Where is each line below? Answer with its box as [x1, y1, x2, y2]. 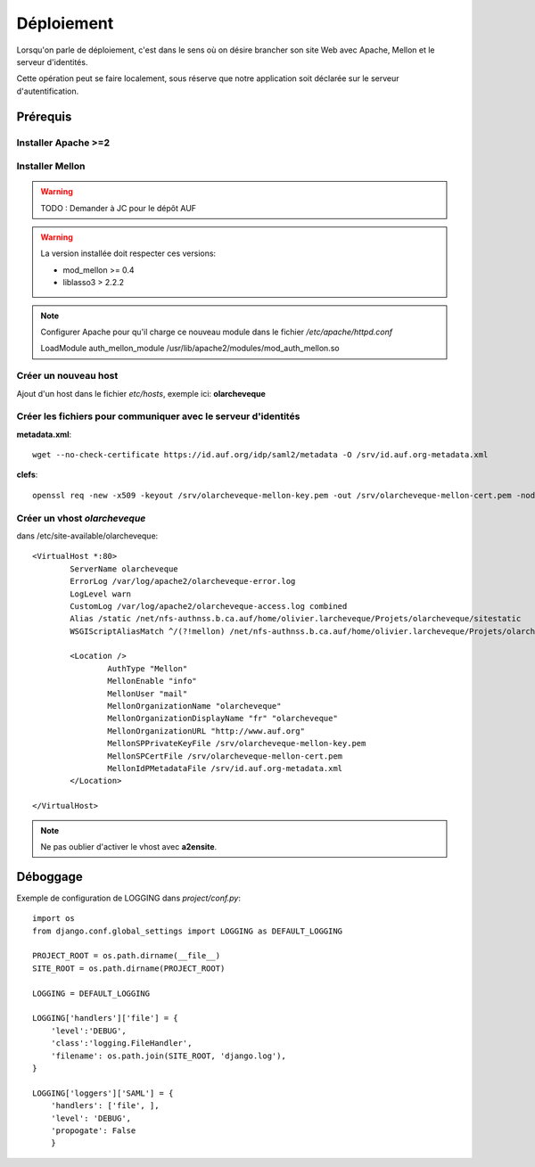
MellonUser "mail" [107, 688, 188, 699]
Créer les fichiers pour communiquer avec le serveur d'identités [16, 410, 300, 423]
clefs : [16, 469, 38, 481]
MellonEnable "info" [107, 676, 198, 686]
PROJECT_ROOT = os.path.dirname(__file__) [32, 950, 221, 961]
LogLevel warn [70, 588, 132, 599]
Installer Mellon [16, 160, 86, 173]
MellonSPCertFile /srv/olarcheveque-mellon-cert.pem [107, 751, 343, 761]
